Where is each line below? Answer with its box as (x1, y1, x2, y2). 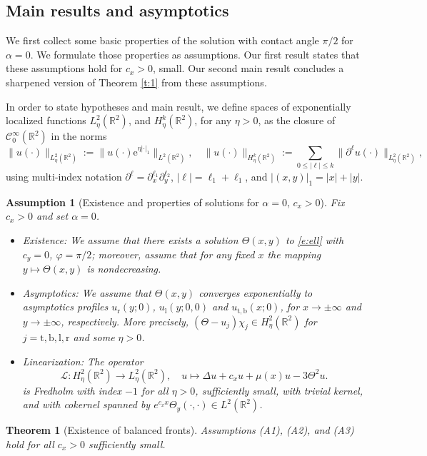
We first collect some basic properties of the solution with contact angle (6, 33, 319, 48)
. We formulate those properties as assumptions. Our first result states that (30, 46, 360, 61)
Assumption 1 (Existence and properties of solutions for (6, 194, 259, 209)
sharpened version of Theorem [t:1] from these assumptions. (6, 74, 267, 89)
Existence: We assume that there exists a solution (22, 232, 238, 247)
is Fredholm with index (22, 382, 121, 397)
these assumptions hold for (6, 61, 123, 76)
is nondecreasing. (86, 261, 161, 276)
